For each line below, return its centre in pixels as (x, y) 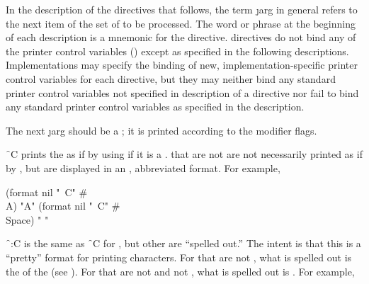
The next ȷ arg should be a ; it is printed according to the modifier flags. (161, 130)
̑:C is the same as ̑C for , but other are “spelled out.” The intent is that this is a (183, 243)
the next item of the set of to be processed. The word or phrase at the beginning (181, 23)
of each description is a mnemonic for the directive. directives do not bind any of (181, 37)
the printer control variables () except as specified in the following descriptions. (177, 51)
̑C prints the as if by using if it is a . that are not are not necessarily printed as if (184, 154)
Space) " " (27, 219)
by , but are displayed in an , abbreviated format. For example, (143, 167)
